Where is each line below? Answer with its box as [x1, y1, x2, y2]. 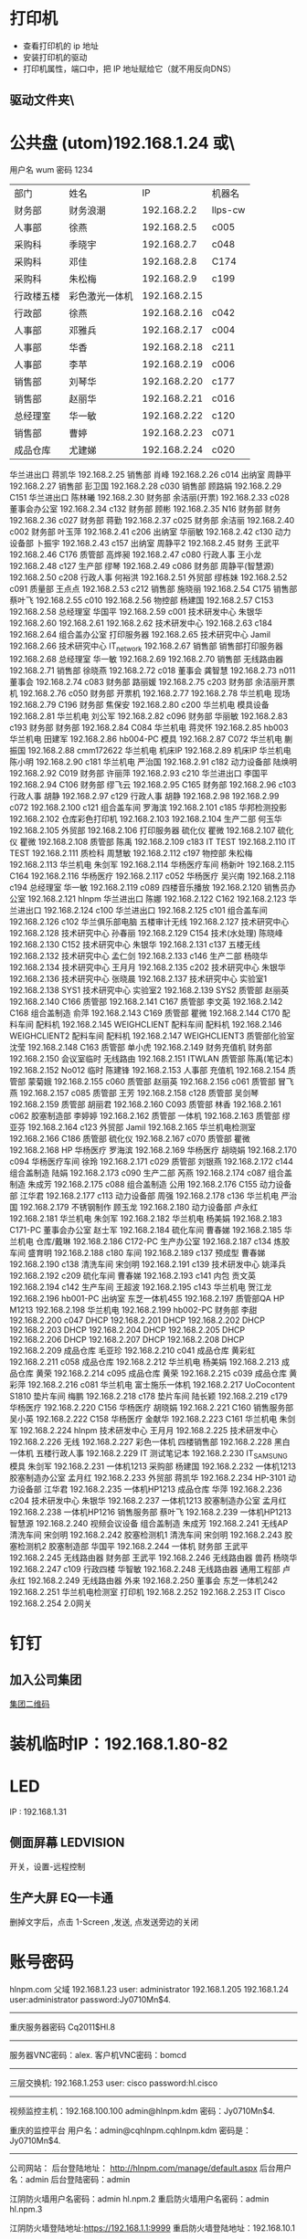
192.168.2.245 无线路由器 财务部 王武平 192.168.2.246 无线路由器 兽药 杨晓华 [9, 1552, 298, 1563]
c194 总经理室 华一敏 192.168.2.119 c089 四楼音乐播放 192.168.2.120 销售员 [9, 882, 289, 893]
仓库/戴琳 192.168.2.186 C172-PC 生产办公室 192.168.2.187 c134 [35, 1236, 272, 1247]
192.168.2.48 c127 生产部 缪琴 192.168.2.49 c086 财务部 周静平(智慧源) [9, 561, 275, 572]
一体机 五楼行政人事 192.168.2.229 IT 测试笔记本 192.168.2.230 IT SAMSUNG [9, 1448, 288, 1461]
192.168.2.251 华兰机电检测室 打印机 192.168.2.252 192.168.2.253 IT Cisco [9, 1586, 286, 1597]
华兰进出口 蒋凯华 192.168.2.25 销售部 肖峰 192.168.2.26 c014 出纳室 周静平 [9, 470, 292, 481]
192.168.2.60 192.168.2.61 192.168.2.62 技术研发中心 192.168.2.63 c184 [9, 618, 272, 628]
